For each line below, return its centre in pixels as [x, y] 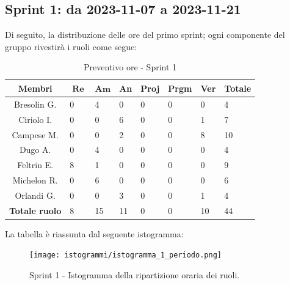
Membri [35, 88]
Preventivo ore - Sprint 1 [130, 67]
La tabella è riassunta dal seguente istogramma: [94, 233]
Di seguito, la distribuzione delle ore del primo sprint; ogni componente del [145, 35]
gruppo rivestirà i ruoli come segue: [71, 46]
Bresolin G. [35, 104]
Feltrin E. [35, 165]
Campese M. [35, 134]
